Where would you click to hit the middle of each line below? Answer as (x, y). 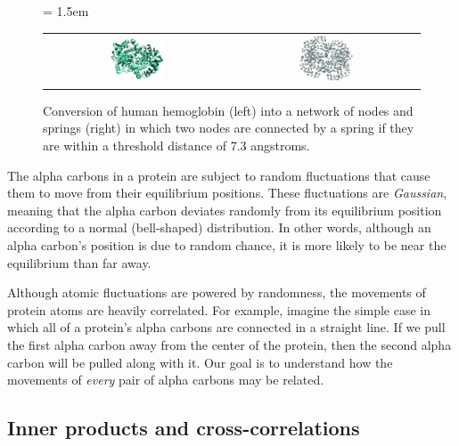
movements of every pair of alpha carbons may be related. (166, 380)
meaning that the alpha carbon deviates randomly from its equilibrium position (225, 210)
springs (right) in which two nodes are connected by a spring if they (229, 128)
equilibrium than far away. (79, 262)
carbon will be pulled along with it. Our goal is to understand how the (200, 362)
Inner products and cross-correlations (184, 428)
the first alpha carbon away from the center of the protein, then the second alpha (229, 345)
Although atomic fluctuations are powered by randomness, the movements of (217, 292)
